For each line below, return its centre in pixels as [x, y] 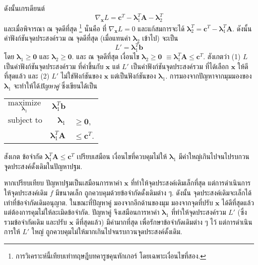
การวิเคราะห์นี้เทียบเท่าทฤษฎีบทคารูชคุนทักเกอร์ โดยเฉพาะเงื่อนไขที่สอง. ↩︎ [111, 255]
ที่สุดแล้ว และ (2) [27, 76]
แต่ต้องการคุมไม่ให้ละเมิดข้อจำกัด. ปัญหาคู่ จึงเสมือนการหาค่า [82, 212]
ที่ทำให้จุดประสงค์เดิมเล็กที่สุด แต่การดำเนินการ [191, 183]
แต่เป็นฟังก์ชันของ [133, 76]
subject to [25, 121]
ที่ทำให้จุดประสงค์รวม [199, 212]
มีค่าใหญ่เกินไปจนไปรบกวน [214, 156]
